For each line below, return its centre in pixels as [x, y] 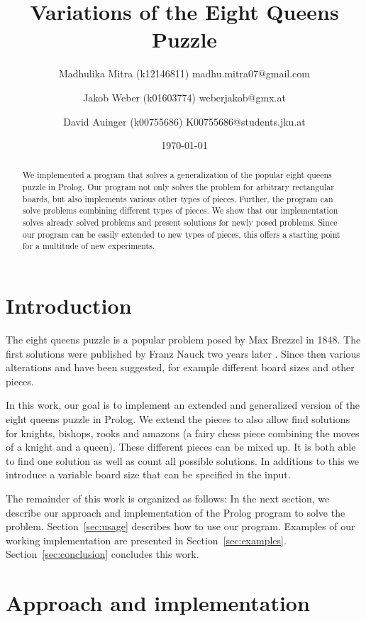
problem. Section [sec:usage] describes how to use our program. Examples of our [181, 526]
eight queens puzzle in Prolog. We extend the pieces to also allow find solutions [178, 418]
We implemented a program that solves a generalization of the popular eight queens [177, 175]
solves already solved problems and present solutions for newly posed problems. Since [180, 222]
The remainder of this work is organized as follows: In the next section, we [168, 498]
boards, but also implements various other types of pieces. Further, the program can [178, 198]
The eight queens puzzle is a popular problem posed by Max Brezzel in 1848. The [183, 340]
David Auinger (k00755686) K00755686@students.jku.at [184, 121]
